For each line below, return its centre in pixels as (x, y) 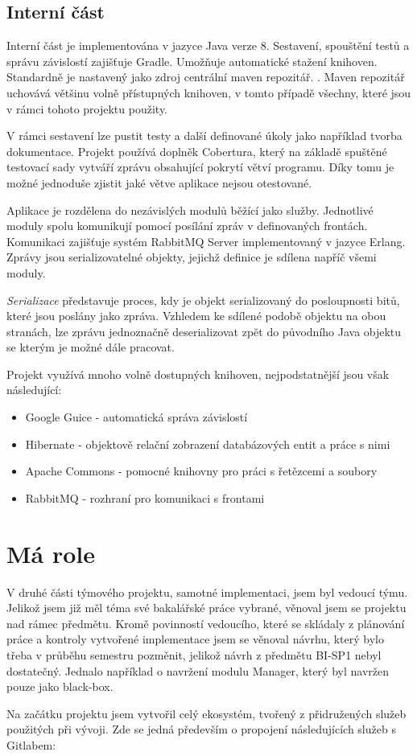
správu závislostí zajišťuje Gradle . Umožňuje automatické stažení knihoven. (192, 61)
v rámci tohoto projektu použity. (87, 108)
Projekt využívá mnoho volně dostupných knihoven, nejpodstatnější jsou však (198, 374)
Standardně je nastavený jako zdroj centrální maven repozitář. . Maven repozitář (206, 77)
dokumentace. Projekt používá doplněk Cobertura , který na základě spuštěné (197, 151)
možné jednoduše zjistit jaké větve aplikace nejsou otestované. (159, 182)
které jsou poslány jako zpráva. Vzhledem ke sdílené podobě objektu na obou (196, 316)
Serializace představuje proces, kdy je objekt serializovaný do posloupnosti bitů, (203, 300)
